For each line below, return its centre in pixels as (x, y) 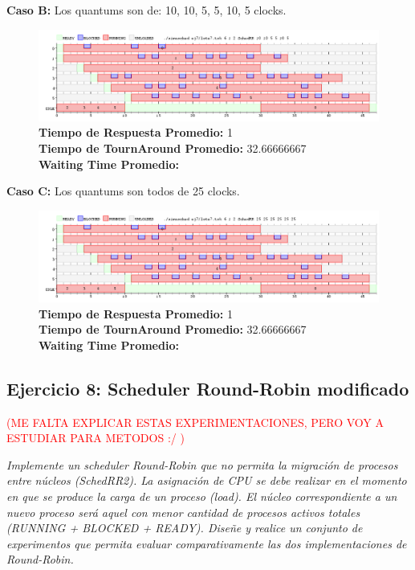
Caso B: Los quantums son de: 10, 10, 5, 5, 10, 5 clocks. (146, 10)
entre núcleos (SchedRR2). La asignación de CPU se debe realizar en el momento (207, 480)
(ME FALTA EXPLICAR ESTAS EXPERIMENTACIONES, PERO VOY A (195, 422)
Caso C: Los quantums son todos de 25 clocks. (123, 191)
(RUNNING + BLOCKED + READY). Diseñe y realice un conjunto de (185, 528)
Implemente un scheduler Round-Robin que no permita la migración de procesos (202, 464)
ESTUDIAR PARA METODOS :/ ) (96, 438)
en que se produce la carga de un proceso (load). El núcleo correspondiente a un (202, 496)
